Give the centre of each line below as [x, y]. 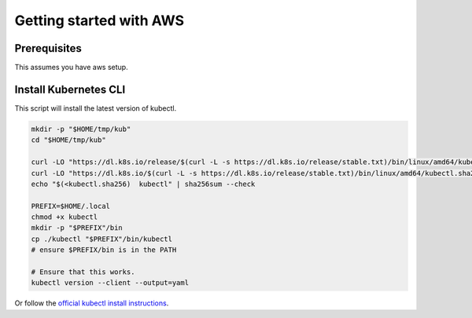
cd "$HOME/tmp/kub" [68, 140]
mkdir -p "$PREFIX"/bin [77, 228]
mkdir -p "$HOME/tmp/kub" [81, 129]
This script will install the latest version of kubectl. [96, 108]
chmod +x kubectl [65, 217]
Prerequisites [48, 48]
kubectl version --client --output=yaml [110, 283]
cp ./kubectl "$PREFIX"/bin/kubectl [102, 239]
